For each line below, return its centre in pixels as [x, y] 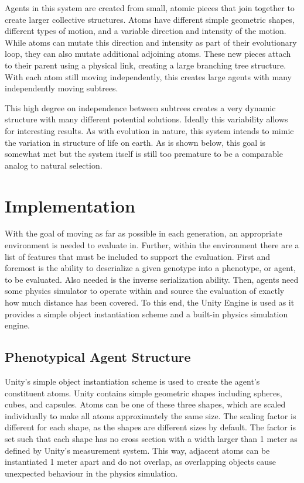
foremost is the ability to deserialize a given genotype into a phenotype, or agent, [150, 268]
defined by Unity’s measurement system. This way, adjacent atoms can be [137, 450]
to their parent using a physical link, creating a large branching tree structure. [146, 65]
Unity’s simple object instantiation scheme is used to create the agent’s [132, 381]
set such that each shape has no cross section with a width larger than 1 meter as [151, 438]
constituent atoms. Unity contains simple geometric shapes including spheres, [144, 393]
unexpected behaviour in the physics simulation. [91, 473]
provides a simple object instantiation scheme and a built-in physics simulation [146, 314]
